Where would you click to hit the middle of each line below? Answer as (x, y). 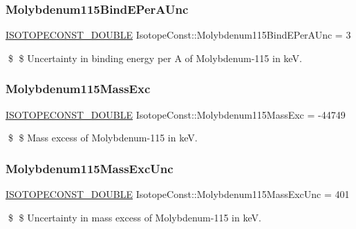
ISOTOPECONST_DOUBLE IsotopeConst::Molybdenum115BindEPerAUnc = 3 (178, 35)
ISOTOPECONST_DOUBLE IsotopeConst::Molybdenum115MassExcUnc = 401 (178, 194)
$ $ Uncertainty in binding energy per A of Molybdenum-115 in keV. (155, 58)
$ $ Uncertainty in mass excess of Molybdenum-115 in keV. (134, 217)
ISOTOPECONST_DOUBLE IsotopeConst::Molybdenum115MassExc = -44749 (176, 114)
